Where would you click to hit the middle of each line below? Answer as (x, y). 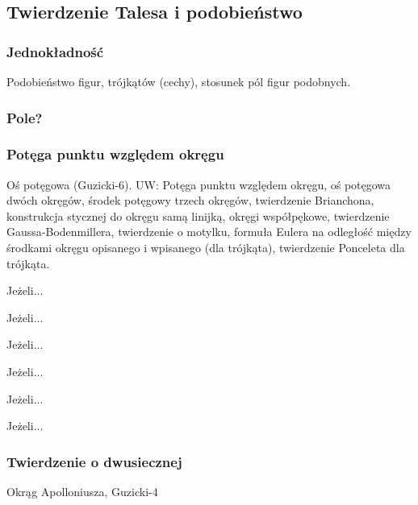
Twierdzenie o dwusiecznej (94, 461)
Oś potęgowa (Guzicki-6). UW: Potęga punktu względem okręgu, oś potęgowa (199, 184)
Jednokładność (55, 51)
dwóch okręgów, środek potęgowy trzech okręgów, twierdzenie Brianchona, (190, 200)
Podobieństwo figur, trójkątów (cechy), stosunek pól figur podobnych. (179, 81)
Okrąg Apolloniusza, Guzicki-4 (82, 491)
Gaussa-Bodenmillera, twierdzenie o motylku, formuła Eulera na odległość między (209, 232)
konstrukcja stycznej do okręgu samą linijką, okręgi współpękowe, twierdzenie (198, 215)
